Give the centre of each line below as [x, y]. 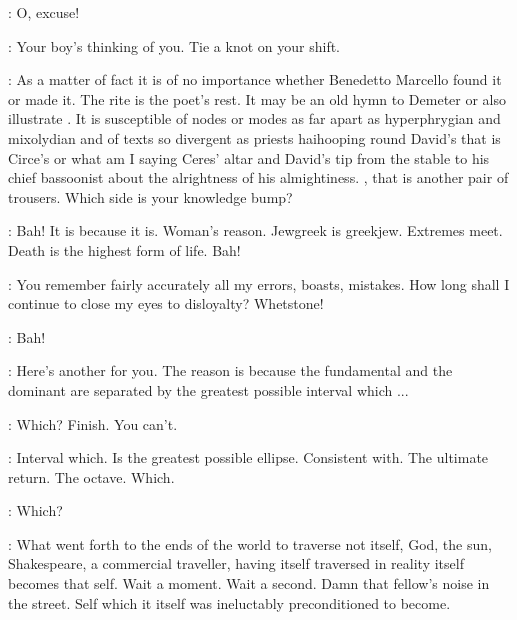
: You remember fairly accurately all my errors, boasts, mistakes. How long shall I [259, 283]
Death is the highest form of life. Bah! [124, 249]
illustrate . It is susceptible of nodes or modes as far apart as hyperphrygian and [254, 118]
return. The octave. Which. [91, 476]
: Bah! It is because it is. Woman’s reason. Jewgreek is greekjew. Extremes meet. [255, 230]
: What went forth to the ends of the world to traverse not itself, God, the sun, [250, 543]
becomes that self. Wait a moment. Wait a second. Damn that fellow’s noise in [249, 583]
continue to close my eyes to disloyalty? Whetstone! [166, 303]
